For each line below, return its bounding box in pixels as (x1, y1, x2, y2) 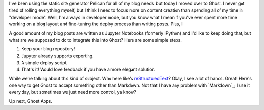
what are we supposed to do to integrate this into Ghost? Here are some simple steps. (9, 37, 182, 43)
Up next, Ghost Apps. (9, 98, 52, 104)
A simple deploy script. (21, 60, 68, 66)
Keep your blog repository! (21, 46, 75, 52)
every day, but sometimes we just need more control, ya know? (9, 89, 136, 95)
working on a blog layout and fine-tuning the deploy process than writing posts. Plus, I (9, 21, 183, 27)
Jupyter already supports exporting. (21, 53, 94, 59)
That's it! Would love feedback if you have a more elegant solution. (21, 66, 156, 72)
